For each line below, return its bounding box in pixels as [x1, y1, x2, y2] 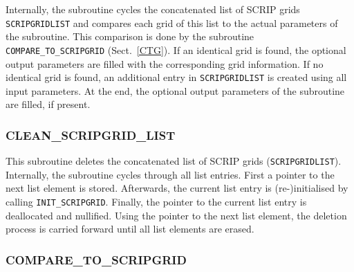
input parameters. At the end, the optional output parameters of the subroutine [6, 83, 345, 98]
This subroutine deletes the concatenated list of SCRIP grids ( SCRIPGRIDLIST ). [6, 154, 342, 168]
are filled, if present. [6, 97, 91, 111]
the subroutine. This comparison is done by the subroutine [6, 29, 254, 44]
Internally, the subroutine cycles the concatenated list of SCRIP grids [6, 2, 300, 16]
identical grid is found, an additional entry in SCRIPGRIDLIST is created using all [6, 70, 347, 84]
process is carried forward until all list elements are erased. [6, 221, 254, 236]
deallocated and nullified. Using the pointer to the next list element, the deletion [6, 208, 347, 222]
